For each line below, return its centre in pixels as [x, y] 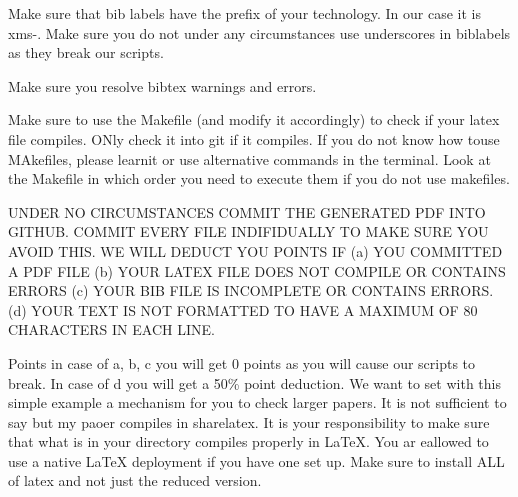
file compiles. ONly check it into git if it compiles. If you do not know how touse [254, 138]
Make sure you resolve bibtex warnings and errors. [162, 85]
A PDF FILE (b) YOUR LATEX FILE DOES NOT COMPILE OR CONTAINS [257, 270]
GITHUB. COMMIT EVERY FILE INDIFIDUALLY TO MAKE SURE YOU [248, 231]
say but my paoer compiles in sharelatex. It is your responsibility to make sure [249, 421]
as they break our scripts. [86, 52]
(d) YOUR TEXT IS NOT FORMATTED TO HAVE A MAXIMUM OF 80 [243, 309]
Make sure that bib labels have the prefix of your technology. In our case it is [244, 13]
